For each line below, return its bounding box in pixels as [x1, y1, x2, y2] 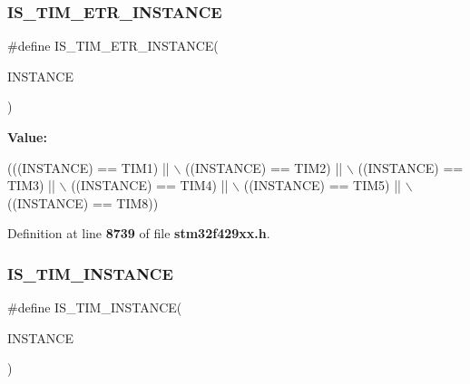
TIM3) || [7, 176, 55, 195]
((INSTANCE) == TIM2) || [184, 158, 343, 177]
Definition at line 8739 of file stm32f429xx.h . [7, 224, 270, 243]
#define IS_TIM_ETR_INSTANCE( [7, 36, 219, 55]
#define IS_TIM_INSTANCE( [7, 298, 182, 317]
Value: [7, 128, 47, 146]
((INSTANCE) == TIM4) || [71, 176, 229, 195]
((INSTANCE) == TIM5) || [243, 176, 401, 195]
